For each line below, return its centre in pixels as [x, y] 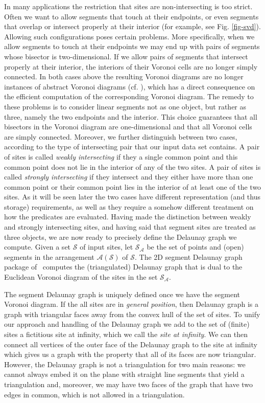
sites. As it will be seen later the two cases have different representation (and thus [132, 197]
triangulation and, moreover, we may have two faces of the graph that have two [129, 384]
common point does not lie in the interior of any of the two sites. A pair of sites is [132, 166]
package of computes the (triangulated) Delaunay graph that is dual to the [123, 267]
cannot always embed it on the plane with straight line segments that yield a [124, 374]
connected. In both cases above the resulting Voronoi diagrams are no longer [124, 76]
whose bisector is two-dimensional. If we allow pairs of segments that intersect [126, 56]
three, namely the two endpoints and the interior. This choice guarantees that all [131, 116]
